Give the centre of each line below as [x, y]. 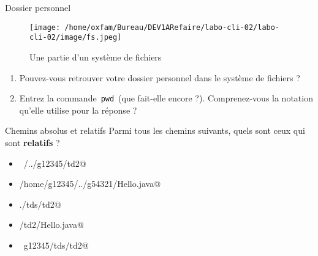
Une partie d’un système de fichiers [96, 57]
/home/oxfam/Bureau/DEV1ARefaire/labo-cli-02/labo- [172, 27]
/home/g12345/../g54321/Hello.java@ [90, 184]
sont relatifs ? [32, 142]
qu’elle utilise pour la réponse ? [78, 110]
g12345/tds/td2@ [56, 245]
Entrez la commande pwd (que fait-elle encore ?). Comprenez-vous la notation [166, 98]
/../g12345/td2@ [55, 163]
